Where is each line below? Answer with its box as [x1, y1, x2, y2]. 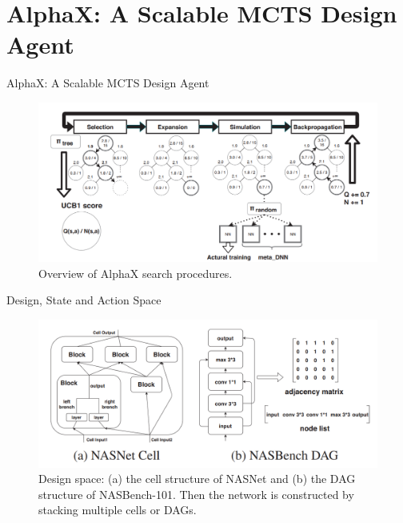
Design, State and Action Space [6, 292, 162, 308]
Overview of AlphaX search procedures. [38, 264, 233, 281]
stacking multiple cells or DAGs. [38, 501, 197, 518]
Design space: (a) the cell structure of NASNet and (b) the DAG [38, 470, 356, 487]
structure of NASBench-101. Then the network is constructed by [38, 485, 354, 502]
